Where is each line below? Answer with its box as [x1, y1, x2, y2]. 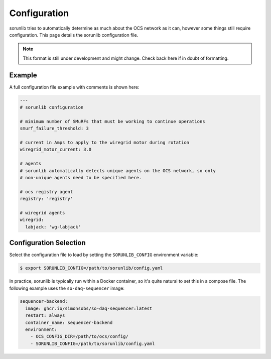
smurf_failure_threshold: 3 [20, 126, 89, 132]
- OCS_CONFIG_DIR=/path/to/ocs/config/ [30, 334, 129, 339]
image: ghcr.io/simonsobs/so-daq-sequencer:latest [25, 305, 153, 311]
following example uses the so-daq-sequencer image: [9, 285, 125, 291]
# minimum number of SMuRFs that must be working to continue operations [20, 118, 205, 124]
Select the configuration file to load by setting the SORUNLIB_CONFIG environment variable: [9, 252, 199, 258]
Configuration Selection [9, 238, 86, 247]
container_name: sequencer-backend [25, 319, 113, 325]
